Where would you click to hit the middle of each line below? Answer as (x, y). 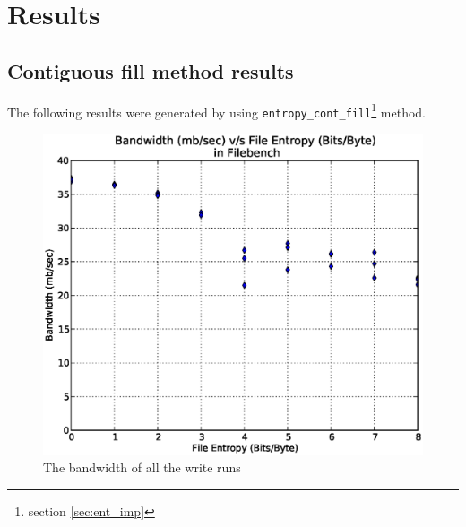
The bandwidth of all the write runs (142, 467)
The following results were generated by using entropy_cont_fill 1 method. (216, 110)
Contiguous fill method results (151, 70)
